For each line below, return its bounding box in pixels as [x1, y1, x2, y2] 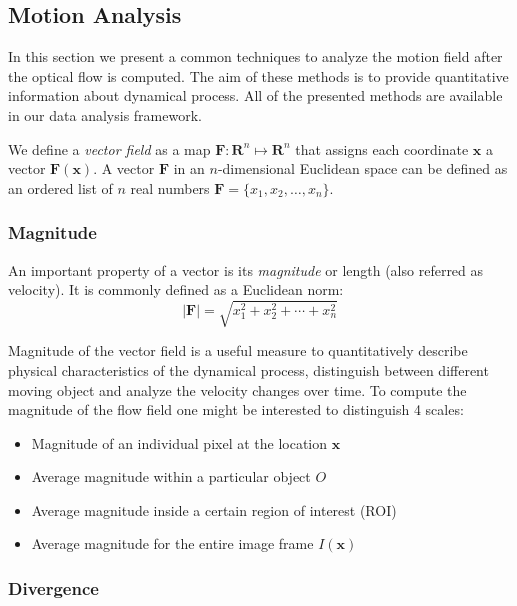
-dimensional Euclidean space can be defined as [217, 158, 508, 179]
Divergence [8, 575, 99, 600]
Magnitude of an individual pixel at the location [31, 432, 328, 453]
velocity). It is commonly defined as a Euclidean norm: [8, 279, 344, 300]
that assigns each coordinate [295, 138, 469, 159]
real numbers [130, 177, 210, 198]
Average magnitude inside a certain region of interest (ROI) [31, 499, 397, 520]
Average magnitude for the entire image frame [31, 533, 314, 554]
